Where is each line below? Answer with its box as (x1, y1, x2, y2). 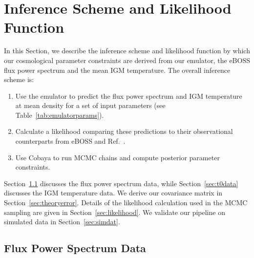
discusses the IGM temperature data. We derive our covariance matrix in (4, 188, 223, 198)
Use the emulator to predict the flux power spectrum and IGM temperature (15, 90, 242, 101)
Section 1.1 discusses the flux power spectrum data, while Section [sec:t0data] (4, 178, 238, 188)
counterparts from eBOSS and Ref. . (15, 136, 126, 146)
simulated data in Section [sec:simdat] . (4, 216, 120, 227)
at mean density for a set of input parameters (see (15, 100, 166, 110)
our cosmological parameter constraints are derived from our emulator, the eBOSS (4, 55, 250, 65)
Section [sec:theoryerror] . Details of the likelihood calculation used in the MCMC (4, 197, 248, 208)
